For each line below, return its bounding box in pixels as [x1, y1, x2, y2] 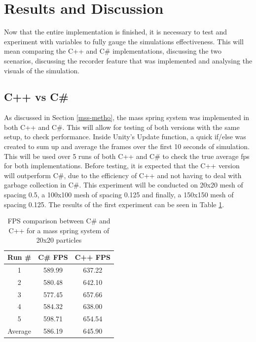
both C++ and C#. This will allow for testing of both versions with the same [4, 122, 240, 132]
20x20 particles [36, 235, 82, 245]
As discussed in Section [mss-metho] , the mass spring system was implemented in [4, 112, 250, 123]
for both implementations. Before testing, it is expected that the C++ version [4, 160, 240, 171]
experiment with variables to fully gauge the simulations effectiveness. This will [4, 36, 244, 46]
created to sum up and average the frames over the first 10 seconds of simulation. [4, 141, 250, 152]
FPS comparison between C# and [7, 216, 110, 226]
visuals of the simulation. [4, 65, 80, 75]
